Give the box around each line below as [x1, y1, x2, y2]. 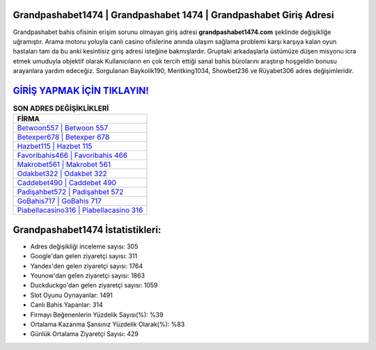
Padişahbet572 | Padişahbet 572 [17, 187, 124, 197]
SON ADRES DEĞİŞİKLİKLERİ [13, 104, 109, 113]
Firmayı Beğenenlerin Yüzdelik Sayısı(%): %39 [30, 310, 164, 319]
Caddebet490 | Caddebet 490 [17, 178, 116, 188]
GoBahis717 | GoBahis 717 [17, 196, 102, 206]
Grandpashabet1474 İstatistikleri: [13, 223, 162, 236]
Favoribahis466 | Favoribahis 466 [17, 150, 128, 160]
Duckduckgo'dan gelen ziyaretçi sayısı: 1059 [30, 281, 158, 289]
